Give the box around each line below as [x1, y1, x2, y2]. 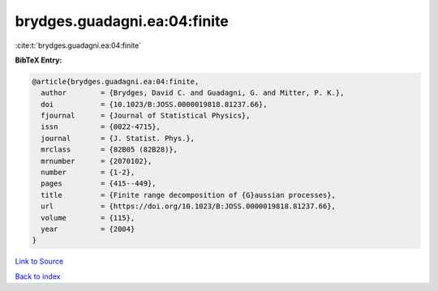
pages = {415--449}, [41, 179, 157, 188]
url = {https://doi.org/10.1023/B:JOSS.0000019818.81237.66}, [41, 202, 337, 211]
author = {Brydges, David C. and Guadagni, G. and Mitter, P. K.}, [41, 88, 345, 97]
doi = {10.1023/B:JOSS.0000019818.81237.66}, [41, 100, 268, 109]
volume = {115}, [41, 213, 135, 222]
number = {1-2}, [41, 168, 135, 178]
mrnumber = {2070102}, [41, 156, 152, 165]
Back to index [15, 272, 61, 281]
